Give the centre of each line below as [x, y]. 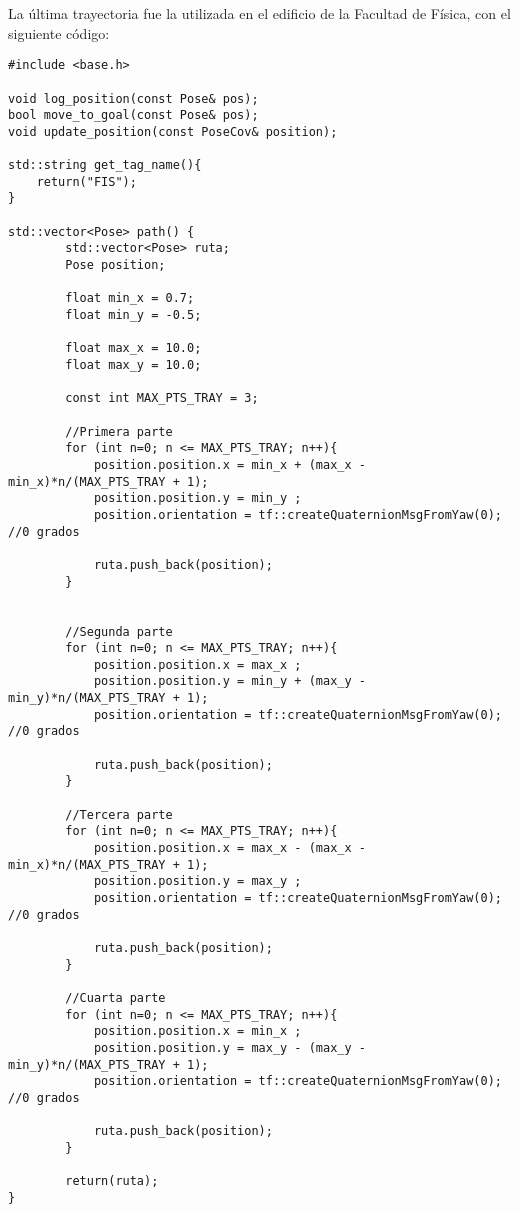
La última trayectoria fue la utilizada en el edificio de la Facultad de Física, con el [259, 13]
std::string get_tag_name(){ [105, 165]
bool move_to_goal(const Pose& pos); [133, 115]
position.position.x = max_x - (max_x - [229, 848]
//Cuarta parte [115, 997]
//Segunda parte [119, 631]
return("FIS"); [86, 181]
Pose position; [115, 265]
